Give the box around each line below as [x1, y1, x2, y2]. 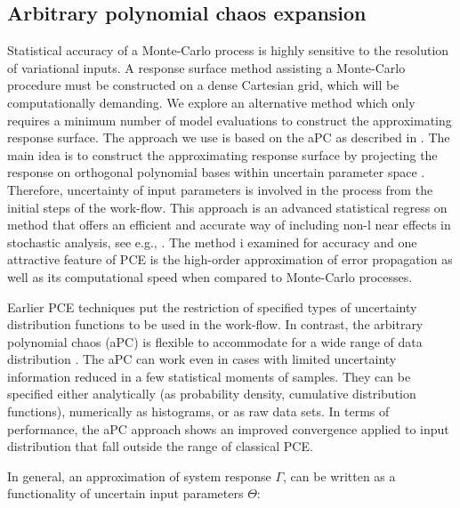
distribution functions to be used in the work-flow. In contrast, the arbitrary [7, 315, 424, 334]
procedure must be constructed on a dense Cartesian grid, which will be [7, 76, 399, 94]
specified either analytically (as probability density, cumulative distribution [7, 384, 416, 403]
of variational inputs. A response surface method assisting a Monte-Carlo [7, 58, 406, 77]
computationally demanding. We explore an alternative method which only [7, 93, 416, 111]
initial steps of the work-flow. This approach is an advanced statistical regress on [7, 198, 448, 216]
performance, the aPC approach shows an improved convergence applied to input [7, 419, 449, 438]
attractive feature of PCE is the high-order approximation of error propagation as [7, 250, 453, 269]
